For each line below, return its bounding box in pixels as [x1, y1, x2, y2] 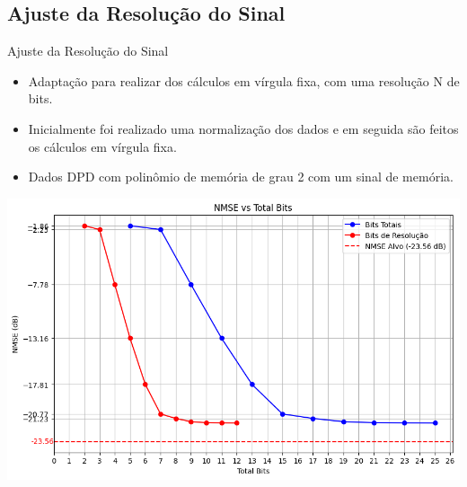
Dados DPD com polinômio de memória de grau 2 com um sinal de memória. [28, 167, 454, 186]
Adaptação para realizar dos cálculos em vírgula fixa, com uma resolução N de [28, 71, 460, 90]
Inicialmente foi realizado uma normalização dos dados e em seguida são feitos [28, 119, 459, 137]
